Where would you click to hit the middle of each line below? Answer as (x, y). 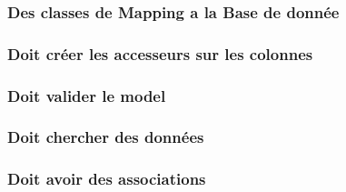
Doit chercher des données (106, 137)
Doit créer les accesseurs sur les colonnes (160, 53)
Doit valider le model (87, 95)
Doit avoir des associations (107, 179)
